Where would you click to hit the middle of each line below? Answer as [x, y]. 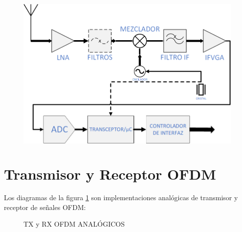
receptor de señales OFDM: [45, 207]
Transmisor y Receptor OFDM [110, 174]
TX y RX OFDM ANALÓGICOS [74, 223]
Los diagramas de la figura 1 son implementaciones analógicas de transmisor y [121, 197]
